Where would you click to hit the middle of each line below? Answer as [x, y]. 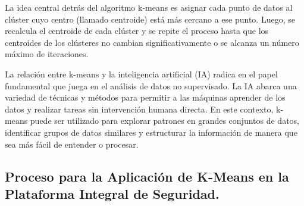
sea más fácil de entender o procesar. [72, 144]
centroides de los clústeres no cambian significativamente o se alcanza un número [152, 42]
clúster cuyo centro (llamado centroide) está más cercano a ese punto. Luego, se [150, 19]
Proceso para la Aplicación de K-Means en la [147, 176]
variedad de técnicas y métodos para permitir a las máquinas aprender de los [145, 97]
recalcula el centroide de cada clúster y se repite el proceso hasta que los [137, 31]
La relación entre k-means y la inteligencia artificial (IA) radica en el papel [141, 74]
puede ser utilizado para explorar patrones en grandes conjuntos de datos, [164, 121]
